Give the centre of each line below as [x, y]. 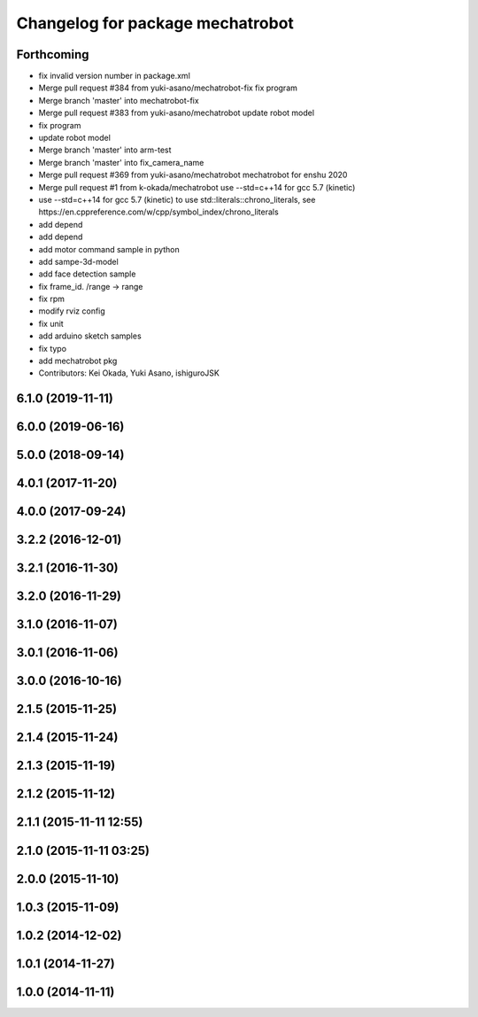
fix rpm [52, 299]
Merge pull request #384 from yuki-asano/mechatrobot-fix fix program [168, 88]
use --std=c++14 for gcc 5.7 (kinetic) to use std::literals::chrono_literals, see [177, 199]
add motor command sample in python [109, 249]
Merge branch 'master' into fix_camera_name [121, 162]
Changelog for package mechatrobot [155, 23]
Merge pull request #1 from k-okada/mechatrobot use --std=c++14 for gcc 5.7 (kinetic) [197, 187]
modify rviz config [72, 311]
